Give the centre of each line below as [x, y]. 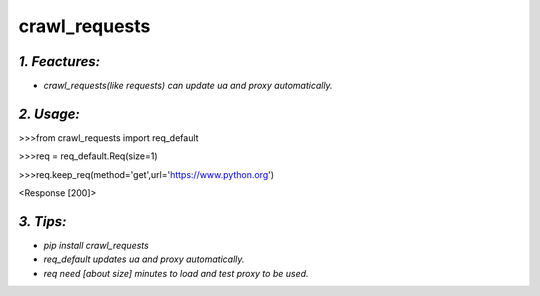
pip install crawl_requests [96, 246]
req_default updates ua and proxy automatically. [144, 259]
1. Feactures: [59, 61]
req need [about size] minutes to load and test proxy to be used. [176, 273]
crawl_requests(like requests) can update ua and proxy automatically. [188, 86]
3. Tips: [42, 221]
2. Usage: [49, 113]
